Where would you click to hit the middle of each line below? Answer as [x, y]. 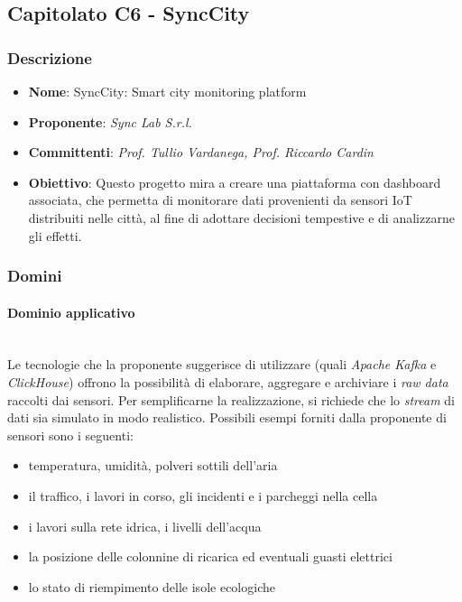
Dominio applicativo [71, 312]
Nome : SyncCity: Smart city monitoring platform [167, 91]
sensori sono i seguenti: [70, 435]
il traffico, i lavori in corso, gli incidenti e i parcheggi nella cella [203, 495]
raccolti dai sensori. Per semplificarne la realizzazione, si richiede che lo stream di [231, 399]
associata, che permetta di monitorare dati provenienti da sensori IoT [220, 200]
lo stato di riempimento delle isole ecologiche [152, 586]
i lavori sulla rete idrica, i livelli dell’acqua [145, 526]
